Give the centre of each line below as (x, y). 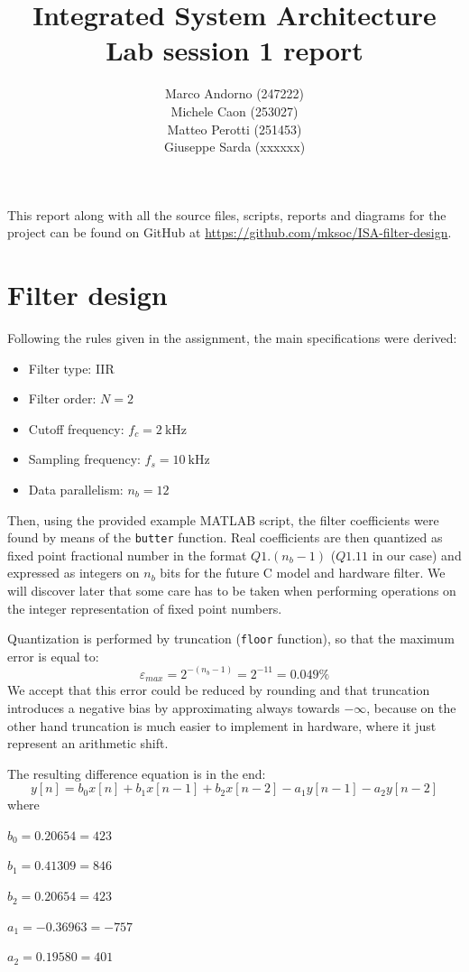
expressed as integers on (74, 573)
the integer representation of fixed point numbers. (145, 608)
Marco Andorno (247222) (234, 93)
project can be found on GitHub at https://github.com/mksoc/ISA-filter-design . (230, 232)
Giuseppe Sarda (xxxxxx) (234, 147)
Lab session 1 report (234, 50)
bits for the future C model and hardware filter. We (303, 573)
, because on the (411, 707)
